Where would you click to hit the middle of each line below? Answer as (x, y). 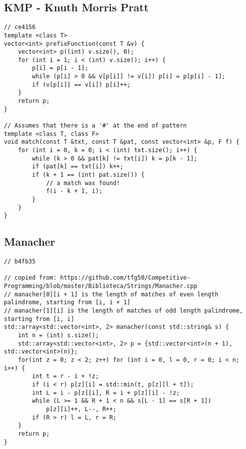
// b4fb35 (20, 262)
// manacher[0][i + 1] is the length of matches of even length (111, 294)
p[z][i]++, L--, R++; (81, 409)
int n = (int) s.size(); (58, 336)
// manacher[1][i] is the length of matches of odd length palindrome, (123, 311)
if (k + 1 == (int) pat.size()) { (88, 175)
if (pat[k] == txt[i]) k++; (78, 167)
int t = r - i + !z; (66, 376)
